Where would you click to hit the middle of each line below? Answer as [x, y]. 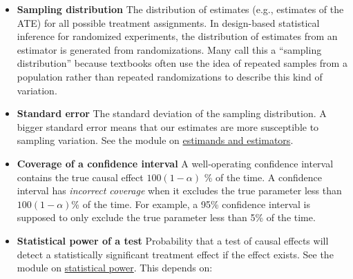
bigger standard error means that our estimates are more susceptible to [168, 126]
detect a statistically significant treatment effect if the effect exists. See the [175, 254]
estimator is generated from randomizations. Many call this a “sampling [169, 49]
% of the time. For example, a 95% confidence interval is [191, 204]
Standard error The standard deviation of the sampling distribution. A [172, 113]
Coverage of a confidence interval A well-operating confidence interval [175, 163]
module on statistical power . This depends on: [115, 268]
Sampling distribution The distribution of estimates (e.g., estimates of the [180, 9]
